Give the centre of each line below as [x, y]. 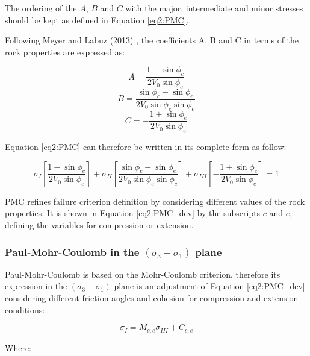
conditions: [25, 309]
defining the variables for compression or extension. [99, 225]
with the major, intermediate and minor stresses [214, 8]
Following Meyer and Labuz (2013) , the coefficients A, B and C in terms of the [152, 40]
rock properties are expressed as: [65, 52]
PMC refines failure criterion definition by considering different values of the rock [155, 201]
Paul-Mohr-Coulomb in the [72, 251]
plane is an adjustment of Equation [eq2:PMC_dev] [209, 286]
